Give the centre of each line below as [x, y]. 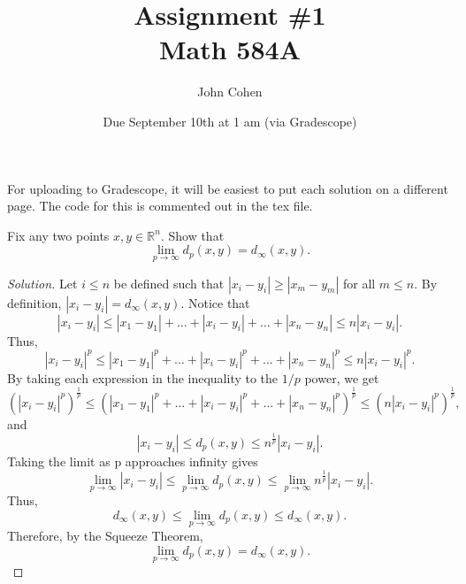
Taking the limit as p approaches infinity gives [133, 461]
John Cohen [230, 92]
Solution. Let [42, 283]
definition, [34, 302]
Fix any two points [58, 235]
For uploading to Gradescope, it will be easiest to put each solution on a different [228, 188]
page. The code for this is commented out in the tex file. [160, 206]
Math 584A [230, 49]
